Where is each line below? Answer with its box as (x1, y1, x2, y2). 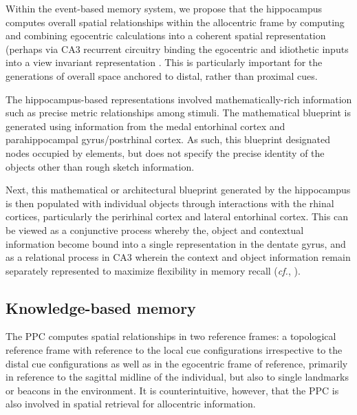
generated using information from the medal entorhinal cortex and (6, 118, 285, 133)
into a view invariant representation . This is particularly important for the (6, 55, 323, 70)
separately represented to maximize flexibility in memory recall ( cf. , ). (6, 263, 301, 277)
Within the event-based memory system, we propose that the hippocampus (6, 1, 323, 15)
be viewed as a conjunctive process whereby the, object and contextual (6, 222, 304, 237)
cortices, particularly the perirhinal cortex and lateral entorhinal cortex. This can (6, 209, 348, 224)
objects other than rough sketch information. (6, 159, 195, 173)
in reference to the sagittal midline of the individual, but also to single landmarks (6, 370, 349, 384)
